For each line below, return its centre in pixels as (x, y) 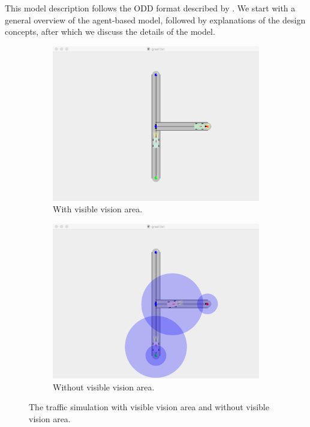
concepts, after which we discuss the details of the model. (110, 31)
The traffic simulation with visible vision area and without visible (149, 407)
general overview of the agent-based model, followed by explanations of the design (155, 19)
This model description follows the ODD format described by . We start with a (150, 8)
